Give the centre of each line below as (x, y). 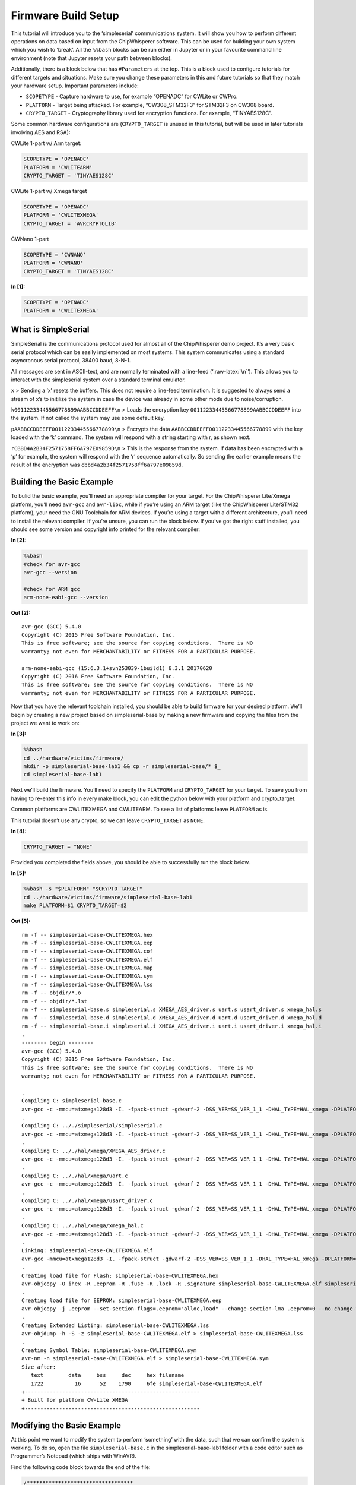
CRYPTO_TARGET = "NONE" (58, 847)
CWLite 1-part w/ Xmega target (49, 191)
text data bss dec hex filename (107, 1375)
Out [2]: (21, 613)
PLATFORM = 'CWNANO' (53, 263)
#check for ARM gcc (52, 589)
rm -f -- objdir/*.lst (55, 1001)
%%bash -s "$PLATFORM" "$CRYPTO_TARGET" (83, 889)
